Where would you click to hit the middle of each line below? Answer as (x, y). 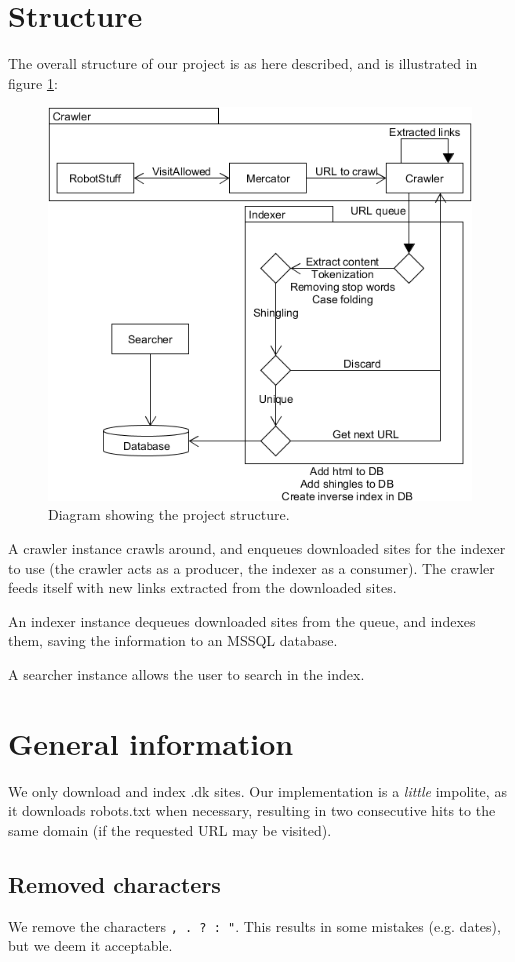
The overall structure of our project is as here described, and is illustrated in (243, 63)
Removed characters (114, 883)
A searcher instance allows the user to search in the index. (186, 673)
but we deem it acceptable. (90, 945)
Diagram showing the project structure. (169, 514)
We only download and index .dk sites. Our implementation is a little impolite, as (257, 790)
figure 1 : (33, 82)
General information (151, 742)
